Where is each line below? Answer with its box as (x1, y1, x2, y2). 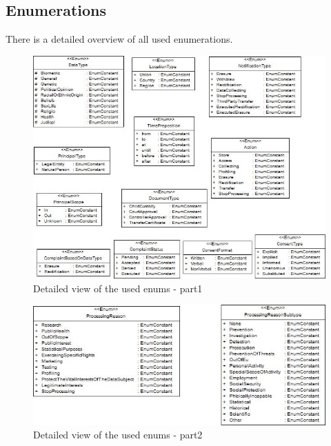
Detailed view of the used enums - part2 (33, 427, 203, 442)
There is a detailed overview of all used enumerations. (6, 32, 233, 46)
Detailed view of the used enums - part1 (33, 281, 203, 295)
